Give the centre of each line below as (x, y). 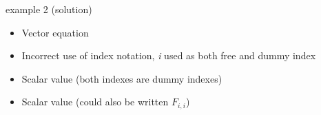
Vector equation (55, 32)
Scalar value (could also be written (95, 102)
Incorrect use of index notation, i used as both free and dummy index (169, 55)
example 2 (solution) (49, 9)
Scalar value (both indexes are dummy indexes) (122, 78)
